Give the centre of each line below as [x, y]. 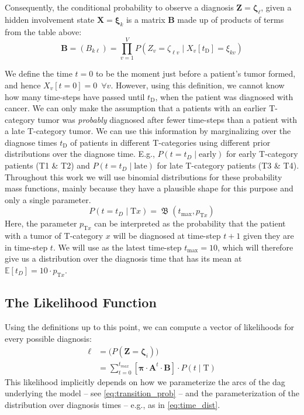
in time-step [26, 247]
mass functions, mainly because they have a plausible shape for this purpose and [149, 188]
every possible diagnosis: [48, 338]
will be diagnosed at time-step [167, 236]
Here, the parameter [41, 223]
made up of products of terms [231, 19]
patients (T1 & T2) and [47, 165]
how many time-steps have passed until [75, 96]
